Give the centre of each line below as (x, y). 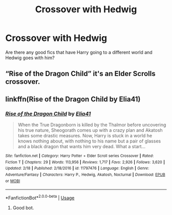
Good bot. (23, 207)
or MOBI (13, 181)
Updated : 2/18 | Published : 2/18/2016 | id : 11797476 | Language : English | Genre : (77, 169)
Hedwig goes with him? (30, 58)
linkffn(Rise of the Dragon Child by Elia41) (73, 99)
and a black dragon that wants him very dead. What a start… (82, 147)
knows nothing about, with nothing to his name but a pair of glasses (89, 141)
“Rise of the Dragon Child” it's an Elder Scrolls (80, 74)
